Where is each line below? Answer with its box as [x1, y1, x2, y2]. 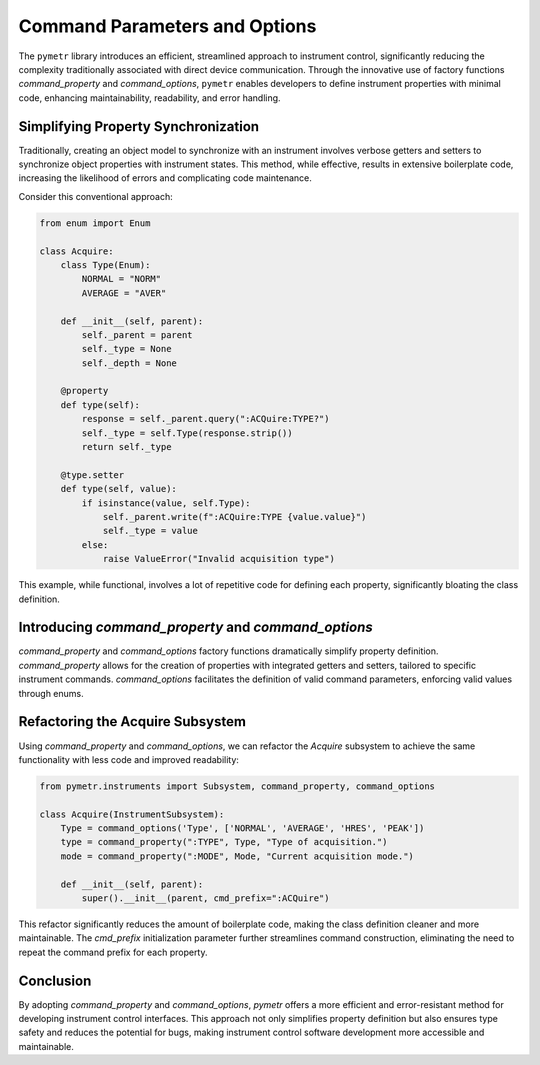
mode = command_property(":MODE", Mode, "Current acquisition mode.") [60, 850, 415, 862]
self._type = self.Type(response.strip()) [81, 427, 294, 439]
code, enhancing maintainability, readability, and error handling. [18, 91, 281, 104]
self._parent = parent [81, 329, 194, 340]
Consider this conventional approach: [18, 190, 174, 202]
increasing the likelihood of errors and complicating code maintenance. [18, 172, 312, 184]
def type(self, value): [60, 483, 177, 495]
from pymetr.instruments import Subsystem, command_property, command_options [39, 780, 435, 792]
